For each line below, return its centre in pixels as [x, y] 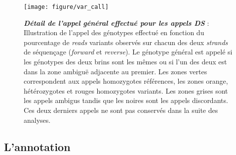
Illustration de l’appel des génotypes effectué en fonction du [114, 32]
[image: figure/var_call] [66, 7]
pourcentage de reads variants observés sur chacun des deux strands [126, 42]
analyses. [37, 120]
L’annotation [37, 146]
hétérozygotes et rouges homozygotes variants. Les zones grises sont [126, 90]
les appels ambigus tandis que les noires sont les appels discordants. [126, 100]
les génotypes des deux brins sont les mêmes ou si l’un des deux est [125, 62]
